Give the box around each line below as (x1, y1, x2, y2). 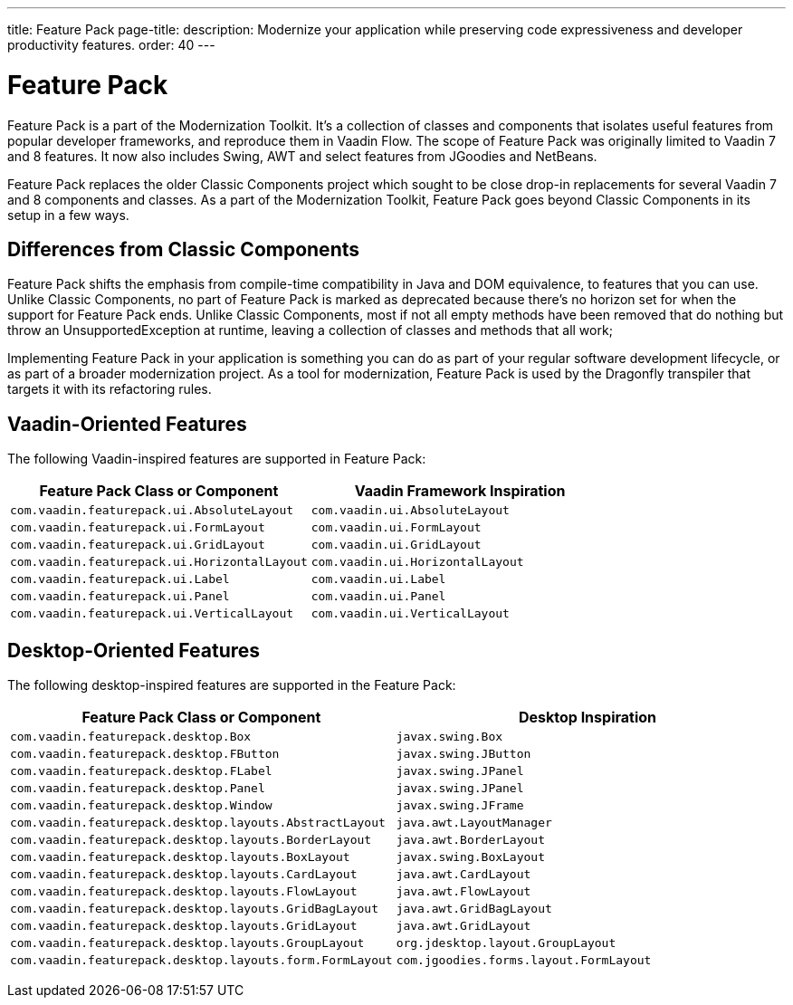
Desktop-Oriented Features (7, 638, 261, 662)
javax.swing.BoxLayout (396, 850, 546, 865)
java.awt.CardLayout (396, 867, 531, 882)
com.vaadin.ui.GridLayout (311, 538, 482, 552)
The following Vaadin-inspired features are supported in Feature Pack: (7, 451, 426, 467)
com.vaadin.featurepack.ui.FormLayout (10, 521, 265, 535)
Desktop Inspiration (518, 708, 657, 727)
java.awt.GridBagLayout (396, 902, 552, 916)
